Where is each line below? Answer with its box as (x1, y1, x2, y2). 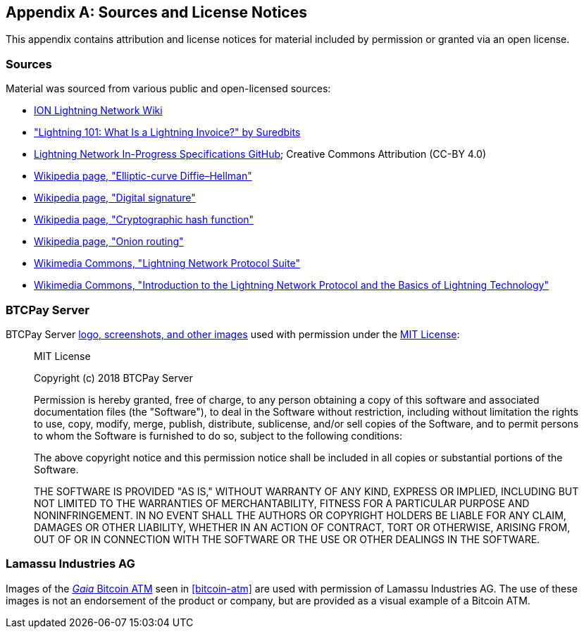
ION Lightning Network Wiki (34, 104, 163, 117)
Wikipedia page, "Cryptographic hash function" (34, 213, 254, 226)
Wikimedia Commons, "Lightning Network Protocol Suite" (34, 257, 301, 270)
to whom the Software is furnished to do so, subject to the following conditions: (34, 429, 402, 442)
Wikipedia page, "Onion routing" (34, 235, 184, 248)
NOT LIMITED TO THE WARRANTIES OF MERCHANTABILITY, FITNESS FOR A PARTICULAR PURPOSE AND (34, 497, 530, 509)
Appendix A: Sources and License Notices (6, 4, 307, 21)
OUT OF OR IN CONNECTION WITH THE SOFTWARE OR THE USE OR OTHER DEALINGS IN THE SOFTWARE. (34, 533, 540, 545)
